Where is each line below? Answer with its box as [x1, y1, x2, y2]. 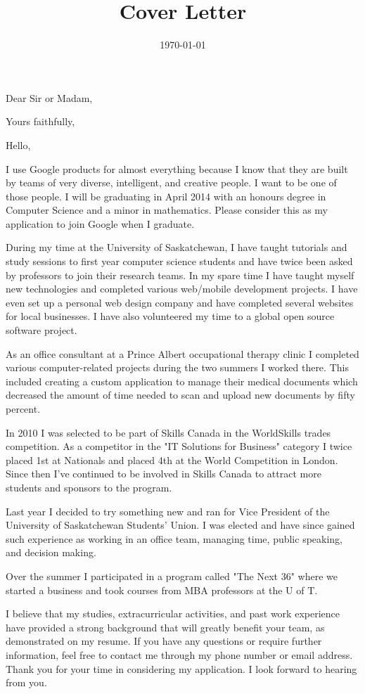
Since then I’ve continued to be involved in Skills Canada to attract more [6, 466, 321, 481]
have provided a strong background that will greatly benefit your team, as [6, 619, 325, 634]
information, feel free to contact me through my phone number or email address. [6, 647, 353, 662]
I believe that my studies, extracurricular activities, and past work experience [6, 606, 340, 621]
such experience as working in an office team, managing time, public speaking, [6, 531, 343, 546]
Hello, [6, 137, 31, 152]
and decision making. [6, 545, 96, 560]
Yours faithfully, [6, 114, 75, 129]
